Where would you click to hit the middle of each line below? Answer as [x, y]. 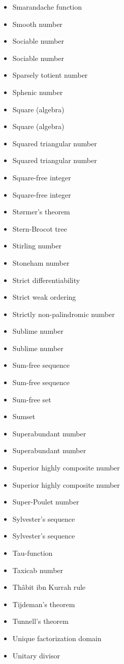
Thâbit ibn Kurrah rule [49, 587]
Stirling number [37, 246]
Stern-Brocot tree [40, 228]
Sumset [24, 416]
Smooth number [37, 24]
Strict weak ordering [44, 297]
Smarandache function [47, 7]
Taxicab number [38, 570]
